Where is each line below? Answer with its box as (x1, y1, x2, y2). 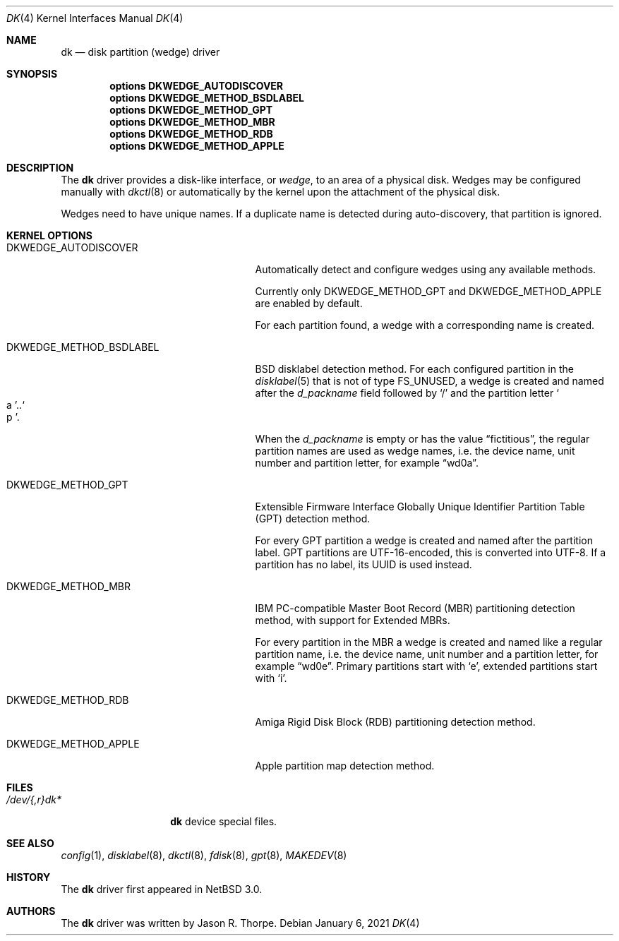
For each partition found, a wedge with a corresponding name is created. (255, 319, 595, 331)
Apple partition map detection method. (255, 760, 435, 772)
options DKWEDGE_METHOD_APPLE (109, 140, 284, 152)
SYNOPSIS (6, 68, 58, 80)
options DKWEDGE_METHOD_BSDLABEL (109, 92, 304, 104)
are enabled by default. (255, 297, 363, 309)
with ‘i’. (255, 672, 287, 684)
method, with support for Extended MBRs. (255, 614, 450, 626)
